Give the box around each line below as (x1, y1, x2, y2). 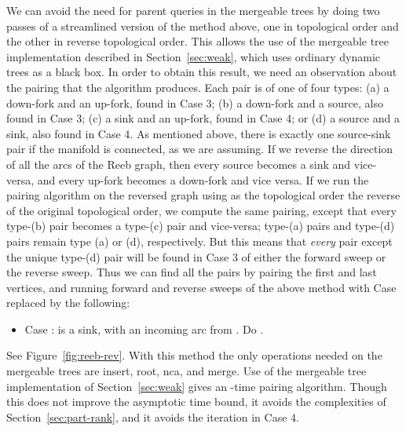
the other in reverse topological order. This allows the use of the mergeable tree (6, 33, 390, 49)
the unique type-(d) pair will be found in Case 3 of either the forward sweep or (6, 248, 386, 265)
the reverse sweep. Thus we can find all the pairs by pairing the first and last (6, 264, 377, 280)
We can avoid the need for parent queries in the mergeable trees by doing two (6, 2, 380, 18)
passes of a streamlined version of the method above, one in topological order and (6, 17, 399, 34)
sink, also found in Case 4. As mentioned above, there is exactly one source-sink (6, 125, 391, 141)
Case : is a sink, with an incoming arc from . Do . (24, 320, 264, 337)
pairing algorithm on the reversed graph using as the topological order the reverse (6, 187, 401, 203)
